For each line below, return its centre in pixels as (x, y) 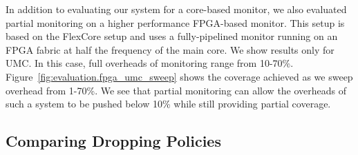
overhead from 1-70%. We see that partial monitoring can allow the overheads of (176, 90)
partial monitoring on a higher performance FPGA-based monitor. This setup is (175, 22)
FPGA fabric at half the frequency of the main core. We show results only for (170, 49)
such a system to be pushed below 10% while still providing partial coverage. (168, 104)
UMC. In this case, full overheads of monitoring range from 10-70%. (150, 63)
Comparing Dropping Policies (113, 141)
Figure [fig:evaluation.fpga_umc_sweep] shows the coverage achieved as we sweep (179, 76)
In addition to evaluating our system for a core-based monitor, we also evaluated (176, 9)
